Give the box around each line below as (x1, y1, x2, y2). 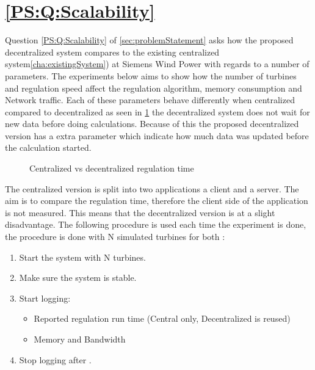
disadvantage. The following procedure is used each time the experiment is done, (5, 218, 306, 231)
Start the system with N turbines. (19, 250, 146, 263)
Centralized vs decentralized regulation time (29, 162, 194, 175)
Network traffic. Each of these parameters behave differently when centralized (5, 93, 295, 106)
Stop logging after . (19, 353, 92, 366)
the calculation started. (5, 141, 92, 154)
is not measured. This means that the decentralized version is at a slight (5, 206, 275, 219)
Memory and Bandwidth (34, 333, 126, 345)
